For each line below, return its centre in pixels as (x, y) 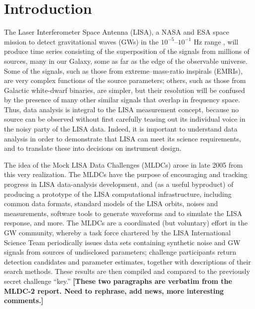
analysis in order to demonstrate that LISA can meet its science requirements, (123, 138)
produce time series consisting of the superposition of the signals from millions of (127, 51)
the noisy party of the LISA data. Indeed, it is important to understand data (121, 129)
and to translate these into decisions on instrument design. (93, 148)
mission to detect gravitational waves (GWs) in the (81, 41)
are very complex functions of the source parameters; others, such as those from (125, 80)
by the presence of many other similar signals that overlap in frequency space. (122, 100)
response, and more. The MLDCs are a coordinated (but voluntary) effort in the (126, 223)
